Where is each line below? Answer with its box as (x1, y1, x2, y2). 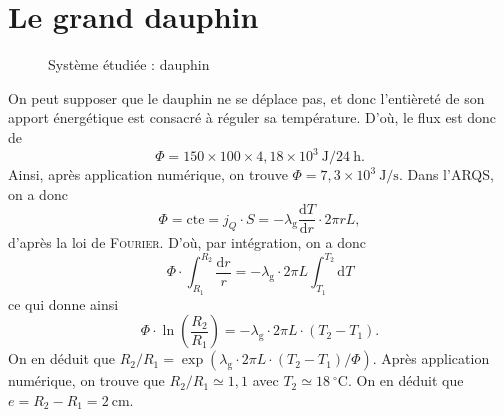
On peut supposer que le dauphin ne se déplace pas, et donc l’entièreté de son (8, 87, 485, 108)
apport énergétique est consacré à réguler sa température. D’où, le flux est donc (8, 107, 497, 128)
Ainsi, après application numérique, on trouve (8, 164, 288, 184)
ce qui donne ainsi (8, 293, 119, 314)
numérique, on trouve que (8, 370, 165, 391)
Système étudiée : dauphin (48, 54, 210, 75)
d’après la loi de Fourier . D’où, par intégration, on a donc (8, 232, 366, 253)
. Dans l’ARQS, (398, 164, 494, 184)
